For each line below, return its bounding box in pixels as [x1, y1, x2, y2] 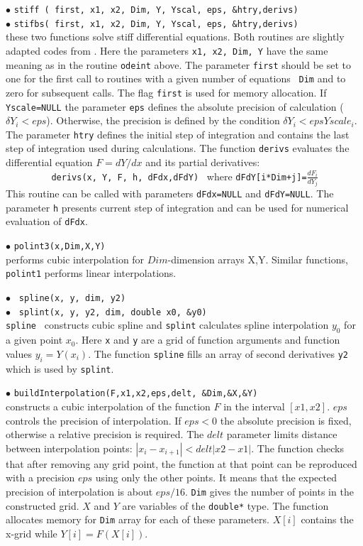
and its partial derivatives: [145, 155, 260, 170]
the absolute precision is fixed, [220, 413, 352, 427]
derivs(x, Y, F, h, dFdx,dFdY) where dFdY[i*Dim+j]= [51, 168, 307, 183]
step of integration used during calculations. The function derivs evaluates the [6, 141, 350, 155]
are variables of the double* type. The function [122, 498, 329, 513]
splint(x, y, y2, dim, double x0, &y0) [18, 307, 207, 317]
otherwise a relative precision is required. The [6, 427, 204, 442]
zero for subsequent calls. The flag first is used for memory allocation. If [6, 84, 327, 99]
